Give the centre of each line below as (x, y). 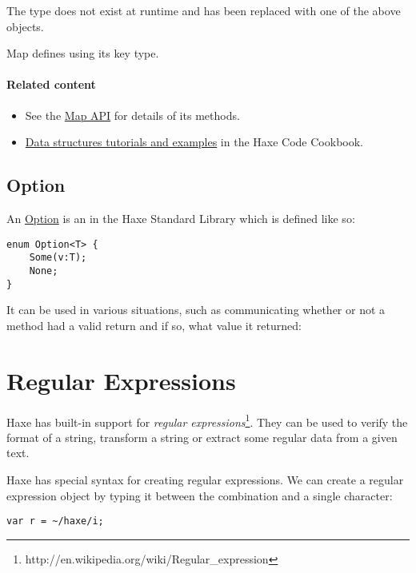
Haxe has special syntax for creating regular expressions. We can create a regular (205, 479)
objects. (25, 26)
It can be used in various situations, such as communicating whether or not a (196, 310)
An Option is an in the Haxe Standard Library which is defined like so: (181, 218)
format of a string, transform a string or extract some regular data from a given (202, 437)
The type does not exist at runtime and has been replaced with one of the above (204, 10)
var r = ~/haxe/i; (55, 521)
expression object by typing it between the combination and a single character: (200, 495)
